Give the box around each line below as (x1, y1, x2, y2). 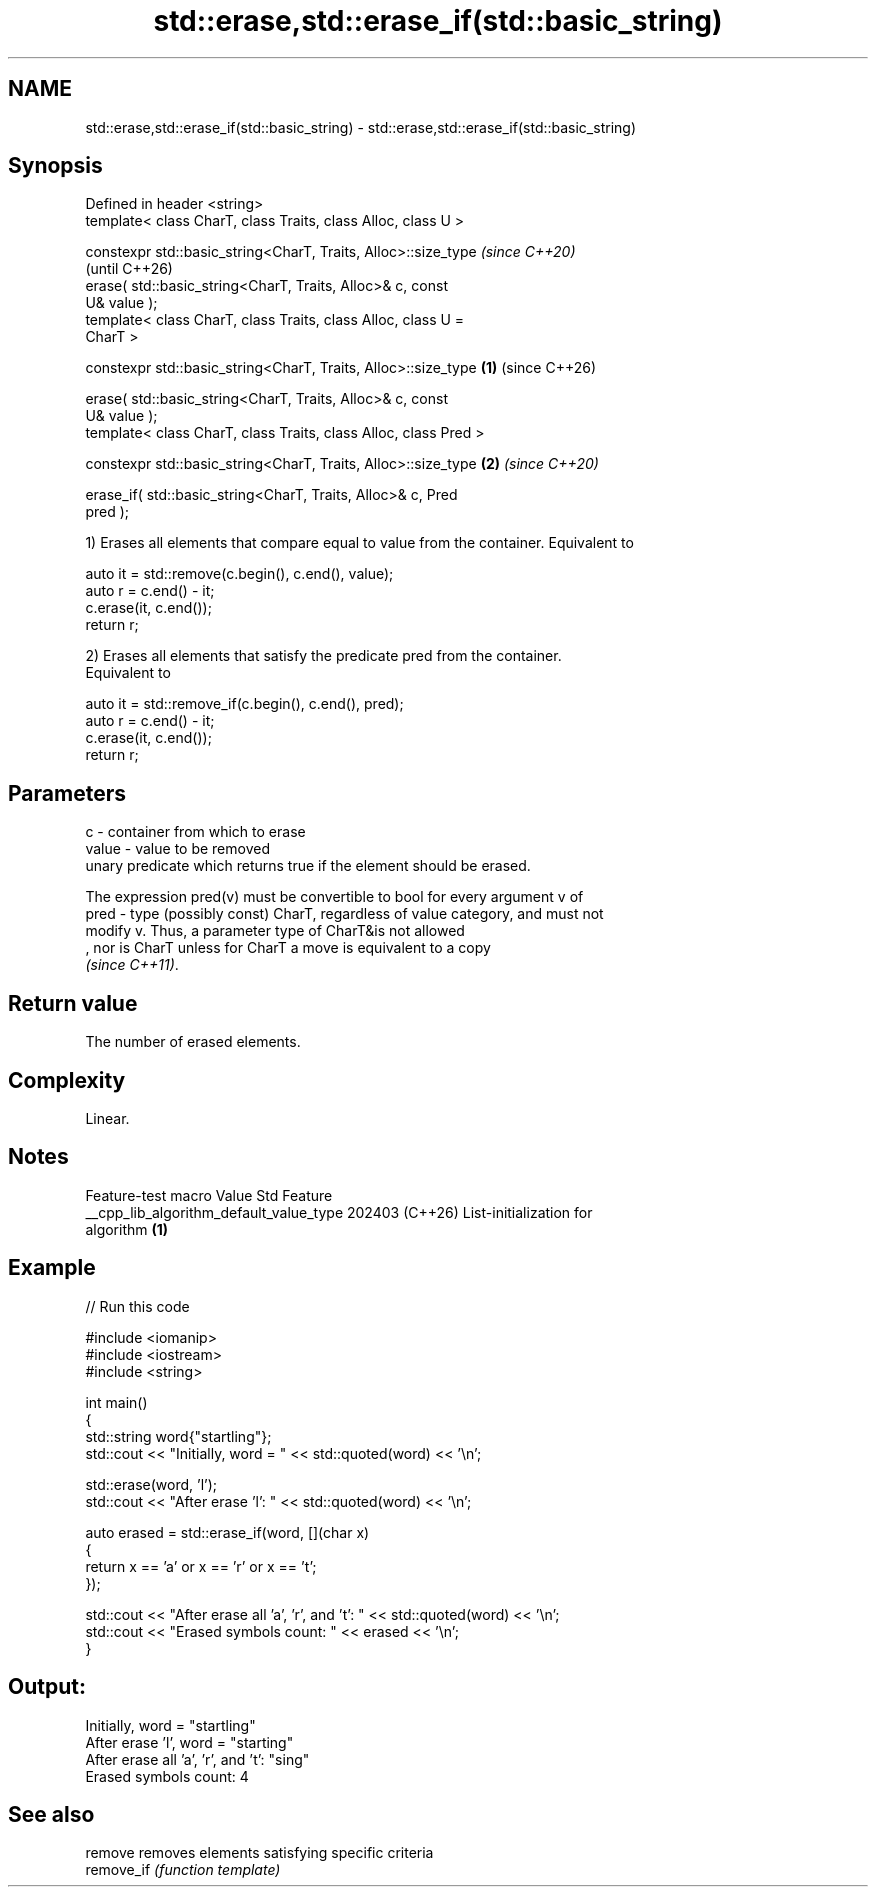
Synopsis (8, 153, 103, 179)
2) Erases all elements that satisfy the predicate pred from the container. (85, 647, 562, 665)
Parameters (8, 780, 126, 806)
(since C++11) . (85, 956, 179, 974)
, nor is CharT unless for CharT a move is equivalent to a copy (85, 939, 491, 957)
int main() (85, 1393, 148, 1411)
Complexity (8, 1067, 126, 1093)
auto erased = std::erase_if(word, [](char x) (85, 1523, 370, 1541)
